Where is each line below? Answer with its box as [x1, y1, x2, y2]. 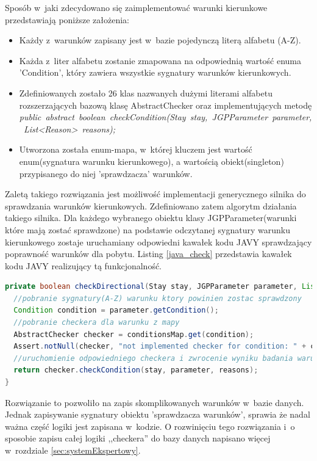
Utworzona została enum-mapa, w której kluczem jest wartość [19, 143, 252, 156]
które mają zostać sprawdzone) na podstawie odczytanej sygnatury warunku [5, 223, 290, 236]
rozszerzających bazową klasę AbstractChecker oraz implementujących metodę [19, 98, 312, 111]
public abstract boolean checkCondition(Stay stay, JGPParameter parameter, [19, 111, 312, 123]
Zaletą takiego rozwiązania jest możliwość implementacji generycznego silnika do [5, 187, 306, 200]
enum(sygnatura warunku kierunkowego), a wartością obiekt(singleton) [19, 154, 284, 167]
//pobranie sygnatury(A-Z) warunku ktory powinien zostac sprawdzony [13, 294, 302, 303]
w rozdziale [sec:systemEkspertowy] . [5, 444, 141, 456]
